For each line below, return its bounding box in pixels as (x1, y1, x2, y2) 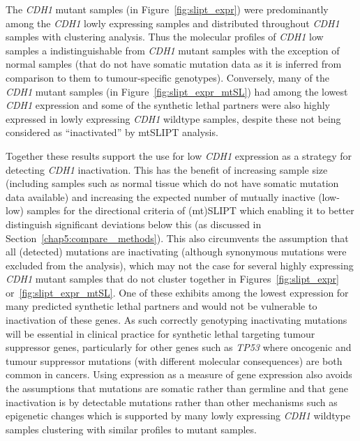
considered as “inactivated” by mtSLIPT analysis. (6, 125, 218, 140)
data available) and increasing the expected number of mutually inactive (6, 189, 315, 204)
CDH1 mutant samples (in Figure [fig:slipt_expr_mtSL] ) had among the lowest (6, 84, 348, 98)
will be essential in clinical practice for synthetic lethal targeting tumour (6, 326, 315, 341)
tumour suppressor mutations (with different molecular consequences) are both (6, 353, 343, 368)
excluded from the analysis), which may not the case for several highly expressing (6, 257, 354, 272)
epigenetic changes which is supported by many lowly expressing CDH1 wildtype (6, 408, 351, 423)
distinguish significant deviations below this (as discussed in (6, 216, 262, 231)
